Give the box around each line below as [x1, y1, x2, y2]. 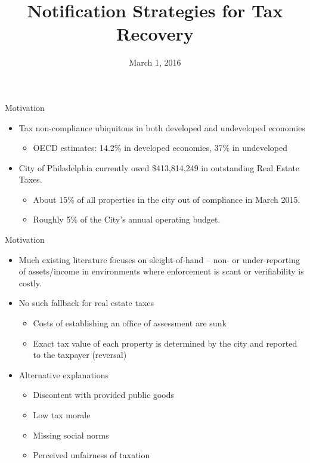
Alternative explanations [18, 368, 109, 381]
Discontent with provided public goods [33, 388, 175, 401]
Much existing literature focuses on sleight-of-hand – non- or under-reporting [18, 253, 300, 266]
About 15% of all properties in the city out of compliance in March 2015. [33, 193, 300, 205]
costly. [18, 276, 42, 289]
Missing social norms [33, 428, 109, 441]
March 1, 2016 [129, 56, 181, 69]
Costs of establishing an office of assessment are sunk [33, 317, 227, 329]
